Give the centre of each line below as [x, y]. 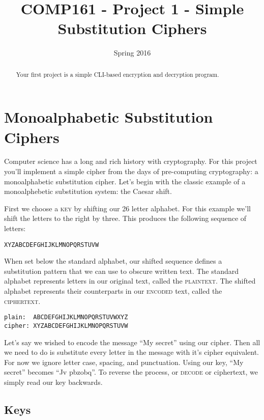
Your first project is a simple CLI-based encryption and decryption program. [118, 74]
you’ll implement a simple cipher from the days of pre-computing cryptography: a [131, 171]
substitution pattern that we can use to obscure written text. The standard [121, 271]
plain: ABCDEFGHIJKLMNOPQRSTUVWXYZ [66, 317]
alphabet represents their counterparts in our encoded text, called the [113, 291]
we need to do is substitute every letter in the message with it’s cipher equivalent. [132, 352]
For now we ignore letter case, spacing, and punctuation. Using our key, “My [124, 362]
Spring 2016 [132, 53]
